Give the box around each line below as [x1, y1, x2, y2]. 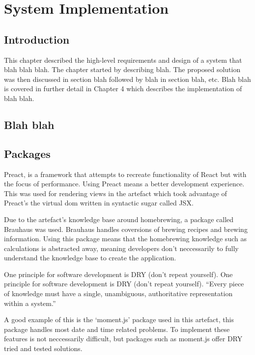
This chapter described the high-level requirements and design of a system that [4, 54, 242, 65]
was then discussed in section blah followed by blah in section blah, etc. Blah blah [4, 74, 251, 84]
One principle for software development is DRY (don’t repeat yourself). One [4, 269, 233, 279]
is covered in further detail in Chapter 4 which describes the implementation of [4, 83, 242, 94]
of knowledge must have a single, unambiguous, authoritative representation [4, 288, 233, 299]
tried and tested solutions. [4, 343, 83, 354]
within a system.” [4, 298, 56, 308]
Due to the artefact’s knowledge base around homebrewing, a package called [4, 214, 234, 224]
